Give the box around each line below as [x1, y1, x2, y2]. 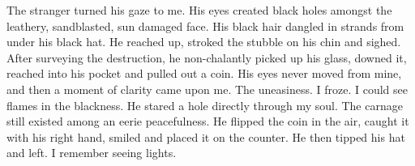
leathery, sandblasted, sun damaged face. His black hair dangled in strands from [6, 17, 404, 34]
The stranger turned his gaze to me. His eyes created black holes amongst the [6, 2, 392, 18]
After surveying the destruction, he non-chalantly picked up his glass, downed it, [6, 49, 407, 66]
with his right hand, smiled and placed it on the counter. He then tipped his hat [6, 128, 405, 145]
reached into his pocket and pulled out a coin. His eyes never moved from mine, [6, 65, 402, 82]
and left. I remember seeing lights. [6, 144, 177, 161]
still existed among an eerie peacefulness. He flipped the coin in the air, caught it [6, 113, 409, 130]
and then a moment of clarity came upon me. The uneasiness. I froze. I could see [6, 80, 408, 97]
